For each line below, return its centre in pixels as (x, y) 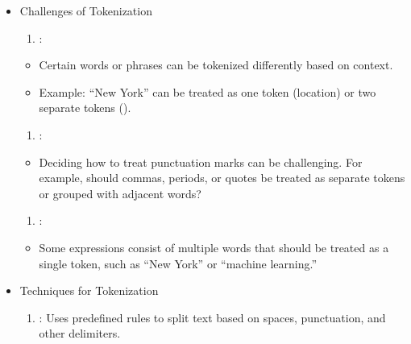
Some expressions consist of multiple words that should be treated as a (214, 247)
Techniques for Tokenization (89, 290)
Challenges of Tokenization (86, 10)
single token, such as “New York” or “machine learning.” (178, 263)
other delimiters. (80, 333)
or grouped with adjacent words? (120, 193)
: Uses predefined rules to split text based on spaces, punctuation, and (212, 317)
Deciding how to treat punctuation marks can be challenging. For (201, 162)
